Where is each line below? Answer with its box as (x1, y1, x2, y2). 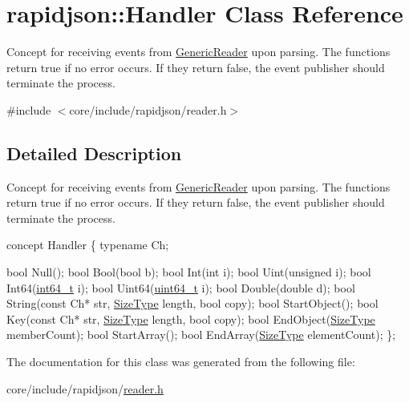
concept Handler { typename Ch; (6, 236, 169, 253)
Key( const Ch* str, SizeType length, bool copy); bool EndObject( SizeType (6, 310, 375, 327)
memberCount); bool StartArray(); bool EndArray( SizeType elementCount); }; (6, 326, 396, 343)
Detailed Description (6, 140, 182, 165)
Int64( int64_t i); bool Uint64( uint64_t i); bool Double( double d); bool (6, 279, 355, 296)
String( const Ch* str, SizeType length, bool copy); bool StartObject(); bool (6, 295, 379, 312)
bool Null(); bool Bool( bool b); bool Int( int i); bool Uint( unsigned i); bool (6, 264, 371, 280)
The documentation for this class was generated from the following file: (6, 353, 355, 370)
